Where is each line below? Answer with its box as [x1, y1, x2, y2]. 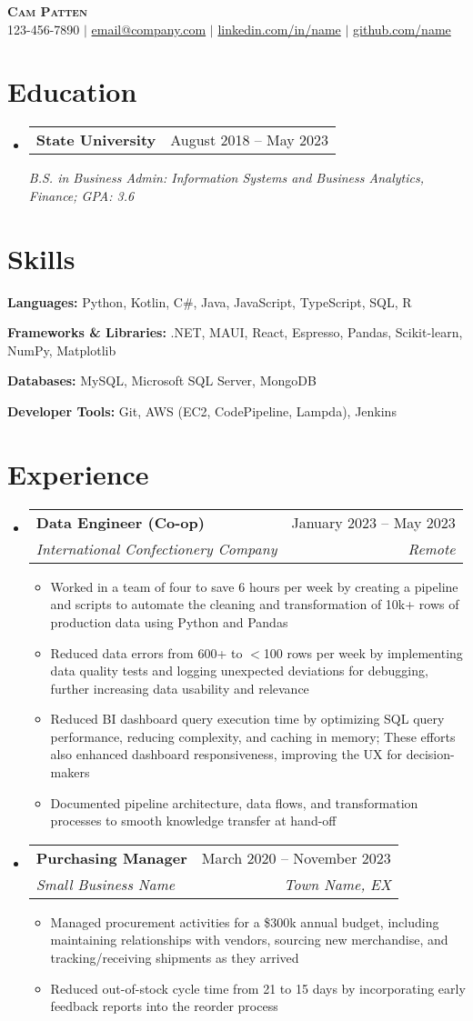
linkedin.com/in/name [217, 19, 341, 38]
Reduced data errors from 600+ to [50, 643, 243, 662]
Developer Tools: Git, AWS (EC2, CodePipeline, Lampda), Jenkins [7, 402, 397, 420]
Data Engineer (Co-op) [35, 511, 205, 533]
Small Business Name [35, 873, 176, 895]
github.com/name [353, 19, 451, 38]
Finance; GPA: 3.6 [28, 185, 135, 205]
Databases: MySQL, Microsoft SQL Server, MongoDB [7, 371, 317, 390]
